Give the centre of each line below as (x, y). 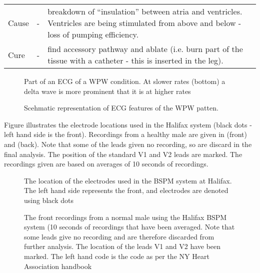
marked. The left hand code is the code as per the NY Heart (117, 256)
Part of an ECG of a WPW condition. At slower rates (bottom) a (125, 81)
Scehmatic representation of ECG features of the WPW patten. (121, 108)
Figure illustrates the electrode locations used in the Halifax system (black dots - (128, 124)
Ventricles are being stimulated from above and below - (144, 23)
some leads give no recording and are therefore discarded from (119, 236)
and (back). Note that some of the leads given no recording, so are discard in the (128, 144)
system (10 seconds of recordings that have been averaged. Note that (129, 227)
